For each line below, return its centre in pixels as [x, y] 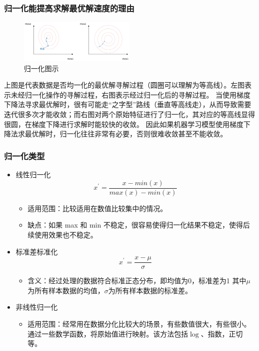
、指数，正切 [222, 333]
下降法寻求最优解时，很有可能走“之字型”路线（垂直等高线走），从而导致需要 [128, 104]
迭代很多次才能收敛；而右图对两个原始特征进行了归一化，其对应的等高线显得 [129, 114]
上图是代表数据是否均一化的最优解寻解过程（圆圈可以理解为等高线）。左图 [124, 85]
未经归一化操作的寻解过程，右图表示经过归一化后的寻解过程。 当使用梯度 [130, 94]
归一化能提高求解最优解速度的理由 [69, 8]
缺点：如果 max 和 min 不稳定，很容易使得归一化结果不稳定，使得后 [139, 225]
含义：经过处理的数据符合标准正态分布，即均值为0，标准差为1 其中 [137, 281]
